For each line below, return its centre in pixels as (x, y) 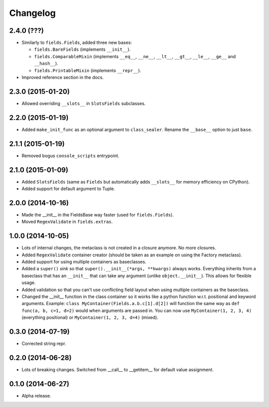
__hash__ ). (46, 63)
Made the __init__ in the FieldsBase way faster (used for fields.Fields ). (98, 214)
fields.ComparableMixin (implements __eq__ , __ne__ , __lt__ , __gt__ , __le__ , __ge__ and (135, 56)
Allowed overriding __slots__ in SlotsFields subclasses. (84, 103)
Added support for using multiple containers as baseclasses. (84, 262)
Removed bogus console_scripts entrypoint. (70, 155)
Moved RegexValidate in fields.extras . (67, 222)
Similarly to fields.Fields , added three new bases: (77, 43)
